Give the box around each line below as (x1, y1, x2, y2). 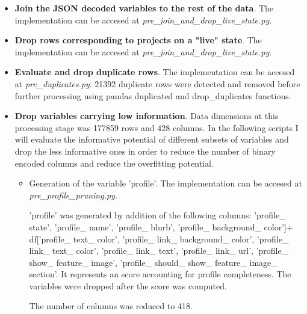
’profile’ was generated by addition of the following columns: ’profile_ (29, 209, 286, 221)
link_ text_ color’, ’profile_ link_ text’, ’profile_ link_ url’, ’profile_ (29, 244, 288, 257)
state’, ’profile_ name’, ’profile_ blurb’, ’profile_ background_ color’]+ (29, 220, 293, 233)
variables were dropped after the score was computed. (29, 279, 227, 292)
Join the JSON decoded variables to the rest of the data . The (14, 2, 274, 14)
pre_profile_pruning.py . (29, 188, 117, 201)
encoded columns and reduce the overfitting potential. (14, 156, 214, 169)
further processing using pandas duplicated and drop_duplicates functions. (14, 89, 291, 102)
